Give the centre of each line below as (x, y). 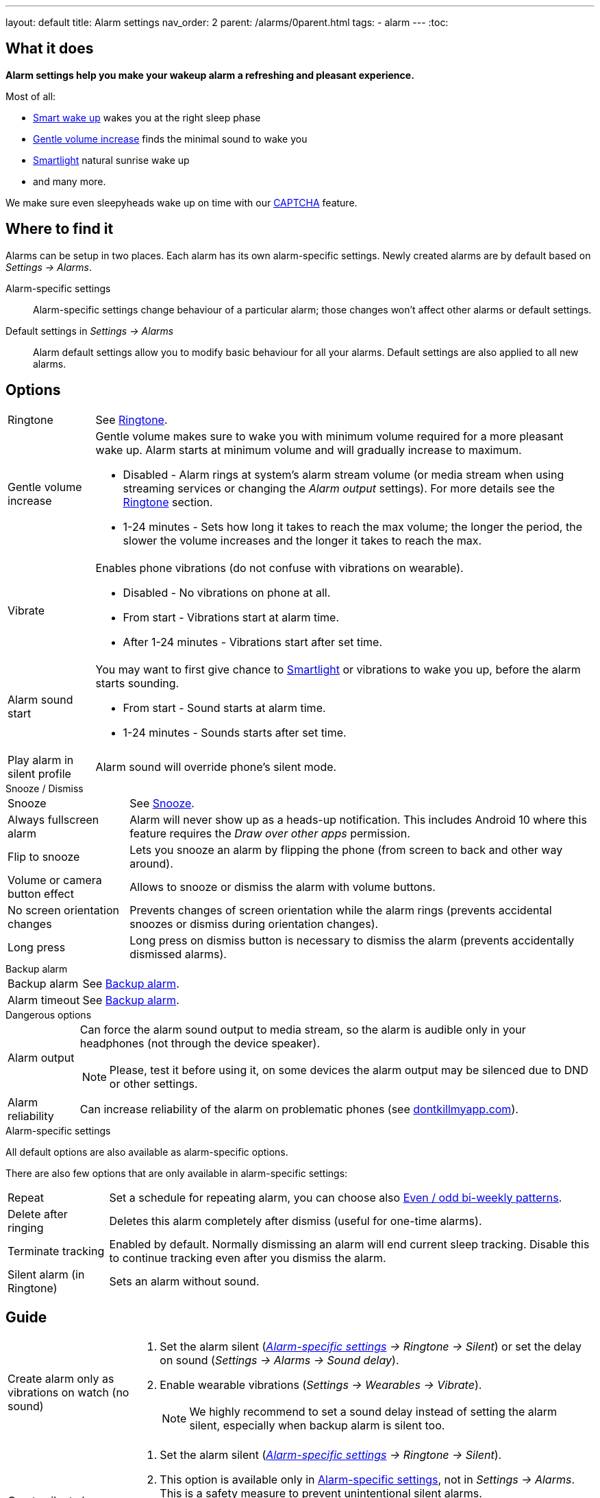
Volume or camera (55, 880)
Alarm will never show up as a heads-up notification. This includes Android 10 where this (358, 819)
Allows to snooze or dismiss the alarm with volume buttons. (283, 887)
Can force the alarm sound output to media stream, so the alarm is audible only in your (303, 1029)
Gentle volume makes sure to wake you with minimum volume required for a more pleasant (329, 436)
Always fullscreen (53, 819)
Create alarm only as (61, 1379)
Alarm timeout (44, 1000)
